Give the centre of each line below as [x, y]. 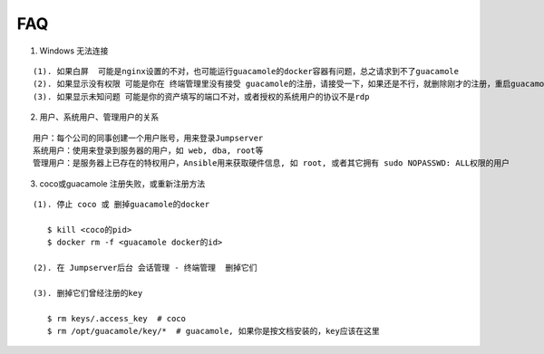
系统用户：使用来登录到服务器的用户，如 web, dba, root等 [148, 150]
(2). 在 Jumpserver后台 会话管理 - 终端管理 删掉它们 [145, 268]
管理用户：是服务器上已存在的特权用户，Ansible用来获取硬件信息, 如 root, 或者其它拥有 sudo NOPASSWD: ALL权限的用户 [272, 163]
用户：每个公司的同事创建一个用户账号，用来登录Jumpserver [148, 138]
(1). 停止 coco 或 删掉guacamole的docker [121, 205]
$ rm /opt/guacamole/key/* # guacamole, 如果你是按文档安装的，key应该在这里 [213, 331]
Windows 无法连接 [74, 51]
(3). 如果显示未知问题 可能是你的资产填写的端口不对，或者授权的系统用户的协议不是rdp [201, 96]
